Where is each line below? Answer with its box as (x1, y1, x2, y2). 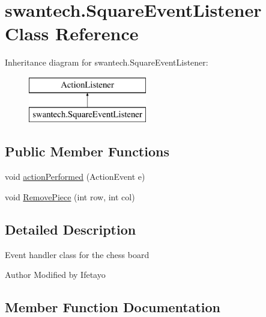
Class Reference (5, 21, 139, 46)
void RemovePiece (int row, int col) (5, 190, 135, 203)
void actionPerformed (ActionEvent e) (5, 170, 145, 183)
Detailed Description (5, 220, 136, 238)
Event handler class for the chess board (5, 248, 150, 260)
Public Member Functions (5, 142, 169, 161)
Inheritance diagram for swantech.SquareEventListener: (5, 56, 208, 69)
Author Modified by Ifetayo (5, 268, 106, 281)
